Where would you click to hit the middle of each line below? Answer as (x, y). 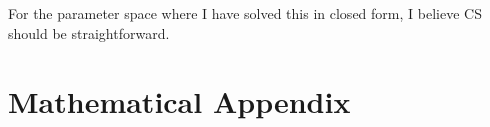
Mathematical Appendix (179, 101)
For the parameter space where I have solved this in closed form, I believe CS (245, 13)
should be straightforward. (89, 32)
